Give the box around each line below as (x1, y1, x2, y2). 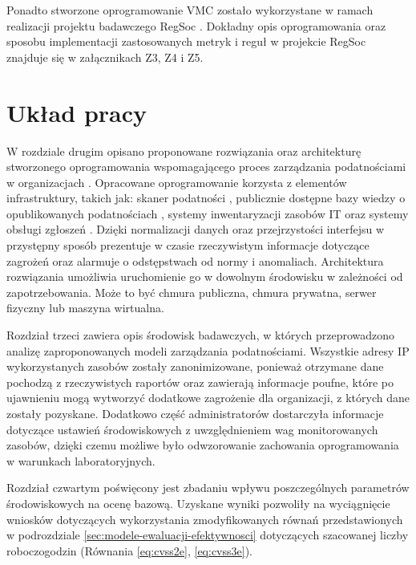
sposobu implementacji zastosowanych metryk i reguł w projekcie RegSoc (6, 33, 366, 50)
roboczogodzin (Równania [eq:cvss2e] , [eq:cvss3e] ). (6, 542, 252, 559)
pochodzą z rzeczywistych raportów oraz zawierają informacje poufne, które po (6, 373, 394, 390)
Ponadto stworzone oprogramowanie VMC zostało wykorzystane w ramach (6, 2, 374, 18)
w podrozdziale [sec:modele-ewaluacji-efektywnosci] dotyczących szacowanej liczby (6, 526, 409, 543)
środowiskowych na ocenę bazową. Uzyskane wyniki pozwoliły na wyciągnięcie (6, 494, 390, 511)
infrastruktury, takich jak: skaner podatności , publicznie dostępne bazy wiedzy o (6, 189, 406, 206)
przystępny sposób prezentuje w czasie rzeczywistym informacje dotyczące (6, 237, 370, 254)
